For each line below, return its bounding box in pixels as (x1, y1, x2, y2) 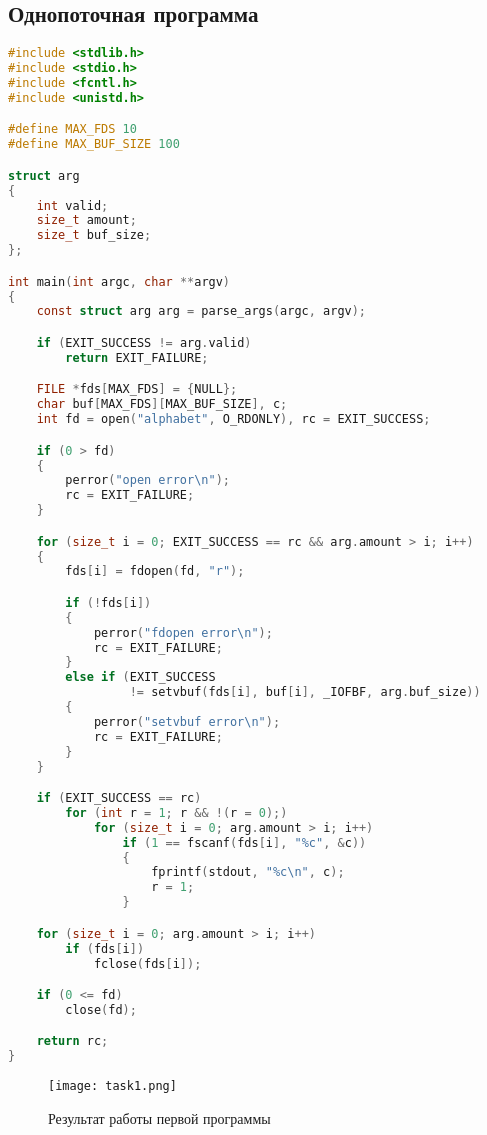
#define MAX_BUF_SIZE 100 (8, 137, 180, 152)
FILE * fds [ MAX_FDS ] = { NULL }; (36, 382, 238, 397)
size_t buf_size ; (36, 228, 152, 243)
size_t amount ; (36, 213, 137, 228)
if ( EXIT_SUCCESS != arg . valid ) (36, 335, 252, 350)
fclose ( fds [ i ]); (93, 956, 202, 971)
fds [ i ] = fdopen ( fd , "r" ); (65, 564, 245, 579)
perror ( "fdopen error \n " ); (93, 625, 273, 640)
